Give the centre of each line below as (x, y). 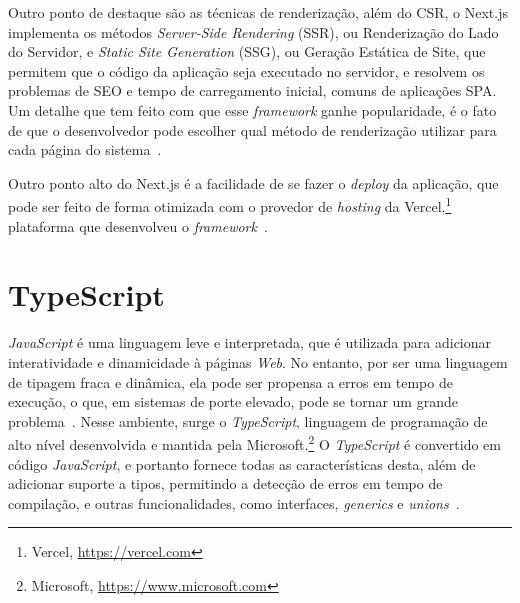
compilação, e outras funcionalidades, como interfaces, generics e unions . (234, 502)
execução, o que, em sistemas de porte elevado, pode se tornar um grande (233, 401)
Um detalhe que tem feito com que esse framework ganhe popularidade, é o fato (252, 109)
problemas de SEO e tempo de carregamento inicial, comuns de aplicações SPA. (252, 90)
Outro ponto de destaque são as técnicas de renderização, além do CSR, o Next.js (258, 12)
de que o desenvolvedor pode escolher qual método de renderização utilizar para (252, 129)
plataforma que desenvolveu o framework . (138, 225)
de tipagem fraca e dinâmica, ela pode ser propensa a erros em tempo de (230, 381)
